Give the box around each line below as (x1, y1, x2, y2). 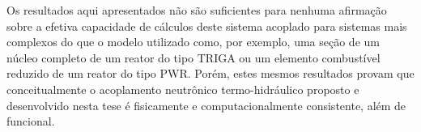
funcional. (6, 113, 55, 130)
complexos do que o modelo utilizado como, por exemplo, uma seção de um (6, 33, 380, 50)
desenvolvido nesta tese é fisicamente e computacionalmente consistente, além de (6, 96, 406, 113)
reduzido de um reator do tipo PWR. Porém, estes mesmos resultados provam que (6, 65, 415, 82)
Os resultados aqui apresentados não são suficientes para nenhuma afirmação (6, 2, 387, 18)
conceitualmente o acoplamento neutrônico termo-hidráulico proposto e (6, 80, 359, 97)
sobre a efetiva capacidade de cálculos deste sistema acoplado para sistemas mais (6, 17, 407, 34)
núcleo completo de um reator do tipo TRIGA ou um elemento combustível (6, 49, 381, 66)
